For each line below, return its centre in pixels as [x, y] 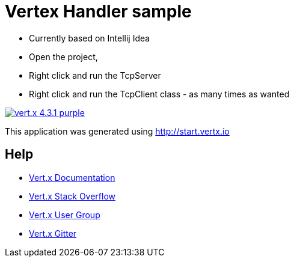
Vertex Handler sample [98, 11]
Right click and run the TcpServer [95, 75]
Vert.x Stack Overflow [72, 196]
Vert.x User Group [65, 215]
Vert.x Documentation [72, 177]
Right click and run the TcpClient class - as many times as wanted [159, 94]
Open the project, [63, 56]
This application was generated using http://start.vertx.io [117, 131]
